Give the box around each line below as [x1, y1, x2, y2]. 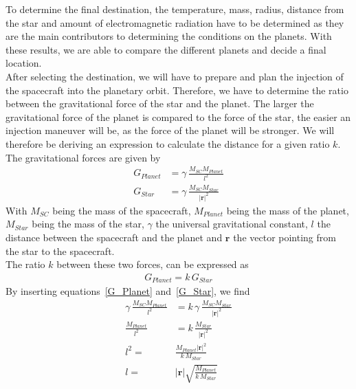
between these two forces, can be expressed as [56, 257, 249, 271]
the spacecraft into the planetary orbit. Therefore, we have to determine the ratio [5, 82, 348, 97]
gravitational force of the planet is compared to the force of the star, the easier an [5, 109, 351, 124]
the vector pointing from [233, 230, 336, 245]
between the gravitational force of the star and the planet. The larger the [5, 96, 314, 111]
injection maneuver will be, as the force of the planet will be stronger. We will [5, 123, 335, 137]
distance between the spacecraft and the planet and [5, 230, 223, 245]
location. [5, 56, 42, 70]
